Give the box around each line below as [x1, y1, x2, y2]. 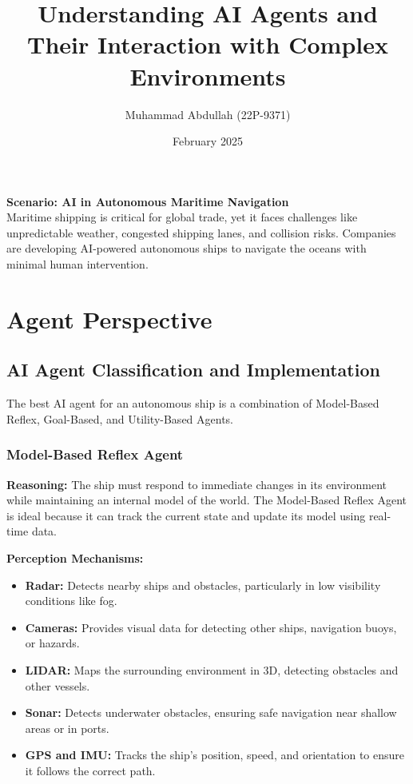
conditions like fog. [25, 592, 117, 609]
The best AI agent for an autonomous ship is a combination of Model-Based [6, 395, 379, 412]
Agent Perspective [6, 302, 212, 335]
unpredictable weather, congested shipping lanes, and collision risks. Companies [6, 224, 396, 241]
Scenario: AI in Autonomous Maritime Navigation [6, 193, 289, 209]
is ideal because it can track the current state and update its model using [6, 507, 366, 523]
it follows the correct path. [25, 762, 156, 778]
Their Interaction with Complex [27, 28, 388, 61]
